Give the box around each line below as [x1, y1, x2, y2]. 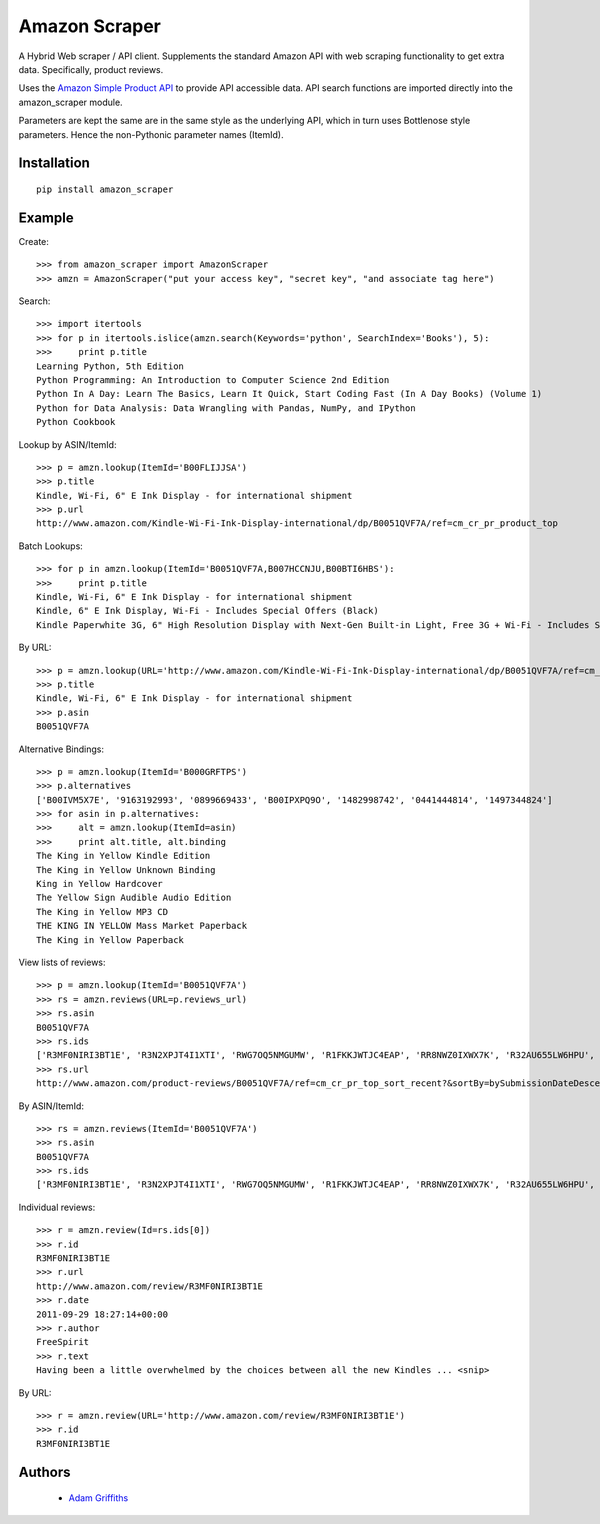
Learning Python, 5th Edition [36, 360, 185, 372]
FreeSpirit [36, 1336, 90, 1348]
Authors [18, 1463, 71, 1480]
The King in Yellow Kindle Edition [36, 850, 211, 862]
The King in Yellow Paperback [36, 934, 185, 945]
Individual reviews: [18, 1201, 96, 1213]
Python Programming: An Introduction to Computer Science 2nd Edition [36, 374, 390, 385]
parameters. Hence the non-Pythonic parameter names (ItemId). [18, 128, 284, 140]
